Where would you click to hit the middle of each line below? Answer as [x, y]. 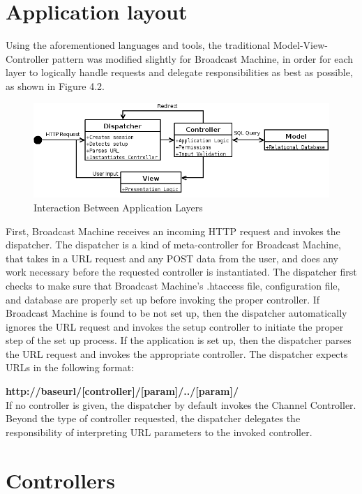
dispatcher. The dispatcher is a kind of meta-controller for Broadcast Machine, [174, 245]
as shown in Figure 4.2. [55, 85]
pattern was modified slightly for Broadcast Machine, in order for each [203, 58]
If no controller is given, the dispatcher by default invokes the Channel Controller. [181, 404]
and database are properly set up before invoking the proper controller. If [163, 299]
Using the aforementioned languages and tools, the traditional [138, 45]
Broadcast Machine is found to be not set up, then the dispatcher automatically [176, 313]
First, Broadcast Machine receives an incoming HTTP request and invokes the [173, 231]
